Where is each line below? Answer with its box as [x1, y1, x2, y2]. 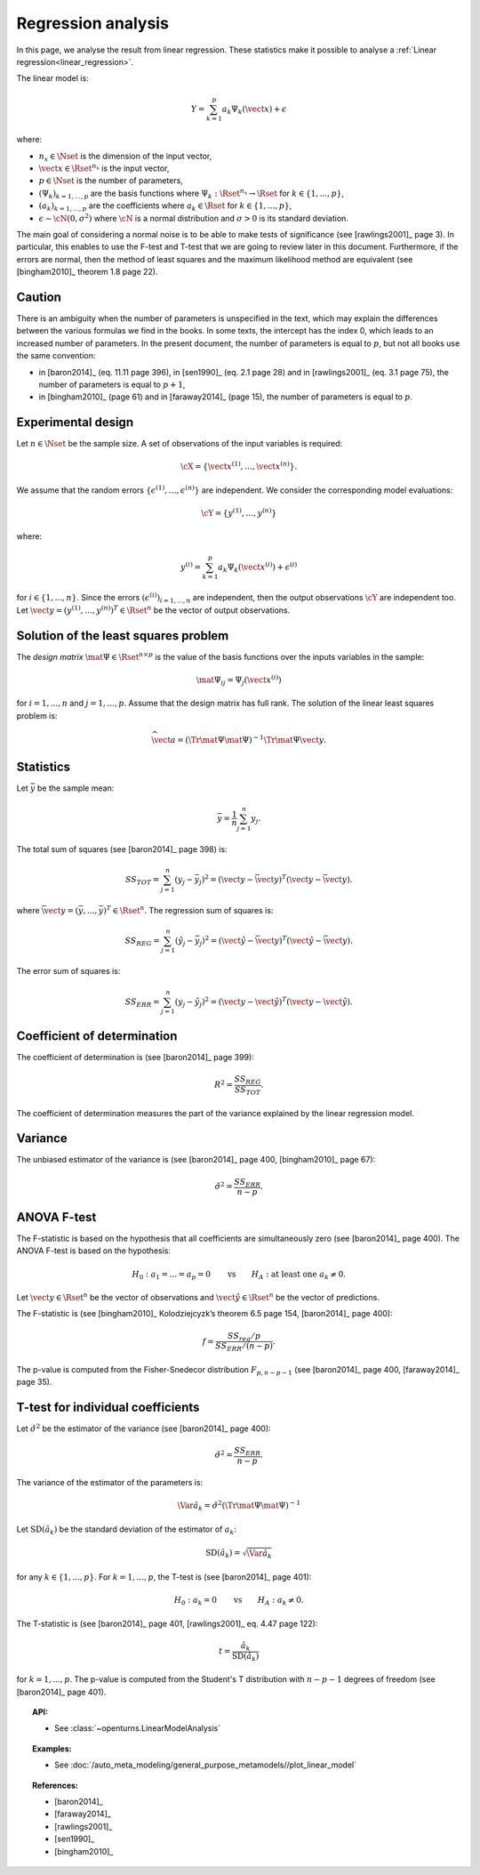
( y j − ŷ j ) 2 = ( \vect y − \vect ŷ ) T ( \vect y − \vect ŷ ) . [174, 994, 353, 1009]
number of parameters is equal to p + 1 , [38, 379, 186, 390]
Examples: [32, 1743, 72, 1754]
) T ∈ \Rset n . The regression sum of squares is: [103, 904, 274, 915]
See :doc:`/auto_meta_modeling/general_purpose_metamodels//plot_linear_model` [54, 1759, 357, 1770]
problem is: [16, 710, 58, 720]
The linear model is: [16, 73, 89, 84]
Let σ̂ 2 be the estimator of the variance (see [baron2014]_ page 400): [16, 1422, 271, 1434]
